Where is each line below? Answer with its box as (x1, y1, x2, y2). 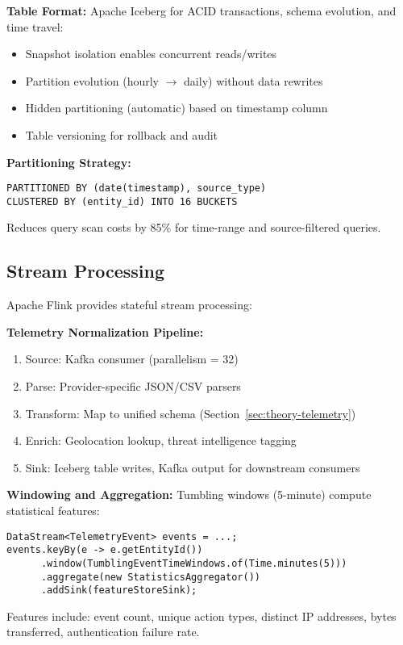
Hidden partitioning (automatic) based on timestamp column (25, 99, 328, 116)
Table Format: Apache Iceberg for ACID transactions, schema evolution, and (6, 2, 397, 19)
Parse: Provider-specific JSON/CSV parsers (25, 378, 241, 395)
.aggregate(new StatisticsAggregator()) (40, 571, 260, 583)
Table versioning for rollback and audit (25, 126, 218, 143)
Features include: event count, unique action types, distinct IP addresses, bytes (6, 607, 397, 624)
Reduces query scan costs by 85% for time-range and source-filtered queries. (6, 219, 381, 236)
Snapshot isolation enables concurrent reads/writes (25, 45, 277, 62)
